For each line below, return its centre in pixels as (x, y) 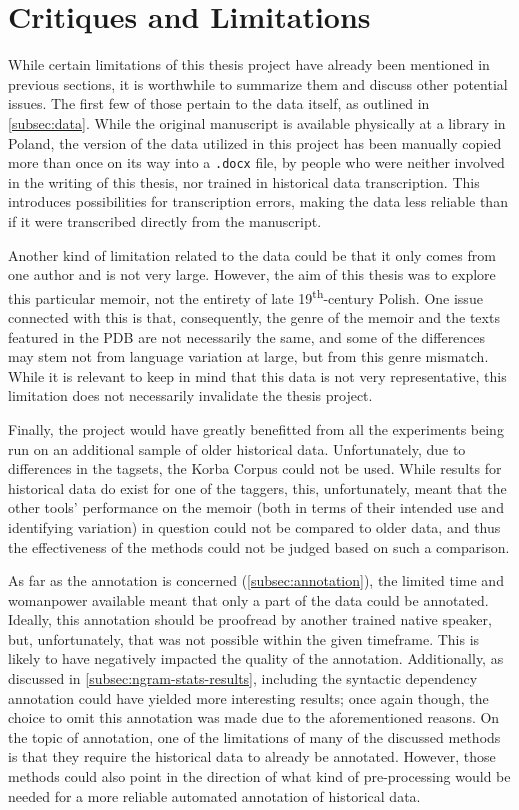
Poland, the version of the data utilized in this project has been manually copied (255, 142)
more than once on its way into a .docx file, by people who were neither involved (256, 162)
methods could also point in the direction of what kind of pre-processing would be (259, 776)
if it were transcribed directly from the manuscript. (165, 220)
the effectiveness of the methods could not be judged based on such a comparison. (259, 546)
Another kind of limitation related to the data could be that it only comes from (252, 254)
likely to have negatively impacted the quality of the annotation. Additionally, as (256, 658)
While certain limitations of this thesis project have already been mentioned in (249, 64)
